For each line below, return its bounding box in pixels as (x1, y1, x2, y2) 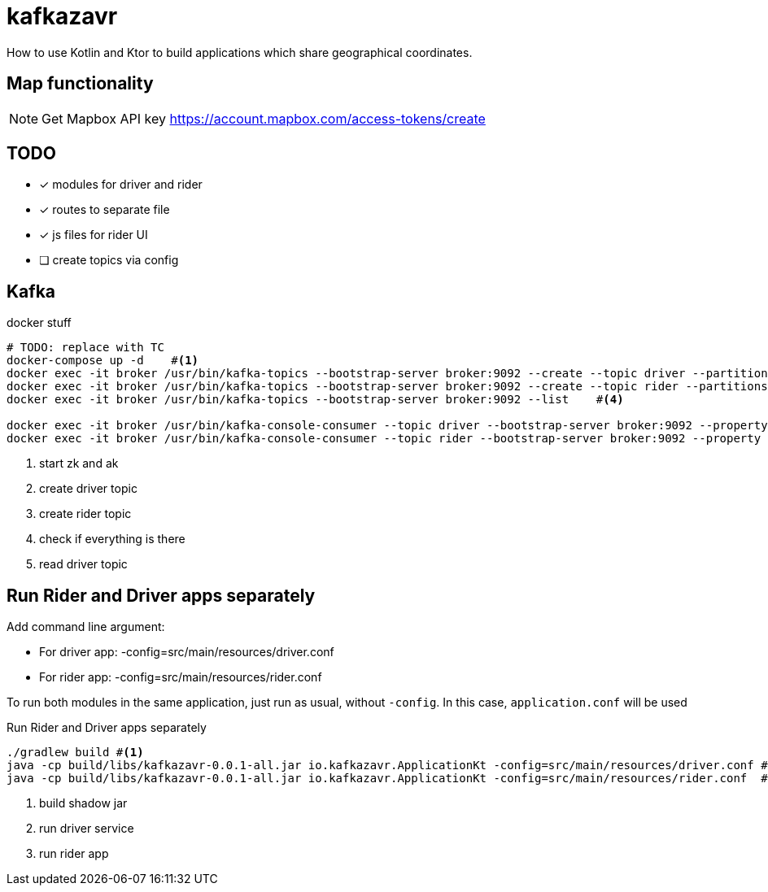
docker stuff (7, 315, 72, 330)
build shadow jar (39, 796, 128, 811)
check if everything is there (39, 532, 185, 546)
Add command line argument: (7, 620, 165, 634)
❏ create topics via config (39, 253, 179, 268)
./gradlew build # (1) (7, 746, 144, 759)
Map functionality (7, 73, 154, 94)
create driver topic (39, 481, 137, 496)
